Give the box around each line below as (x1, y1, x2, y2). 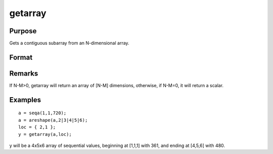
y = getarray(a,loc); (18, 131, 72, 137)
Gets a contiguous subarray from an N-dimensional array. (9, 40, 129, 46)
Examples (9, 96, 41, 104)
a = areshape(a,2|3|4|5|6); (18, 117, 88, 123)
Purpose (9, 27, 37, 35)
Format (9, 53, 33, 61)
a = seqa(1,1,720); (18, 110, 67, 116)
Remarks (9, 69, 38, 78)
